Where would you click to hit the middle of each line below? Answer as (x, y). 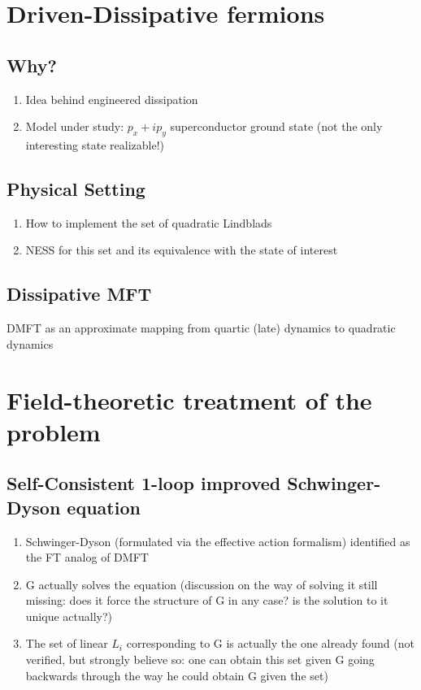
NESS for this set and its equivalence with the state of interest (182, 250)
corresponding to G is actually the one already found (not (270, 643)
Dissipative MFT (79, 294)
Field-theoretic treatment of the (189, 399)
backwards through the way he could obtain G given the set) (177, 675)
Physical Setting (76, 188)
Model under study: (75, 126)
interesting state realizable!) (95, 144)
